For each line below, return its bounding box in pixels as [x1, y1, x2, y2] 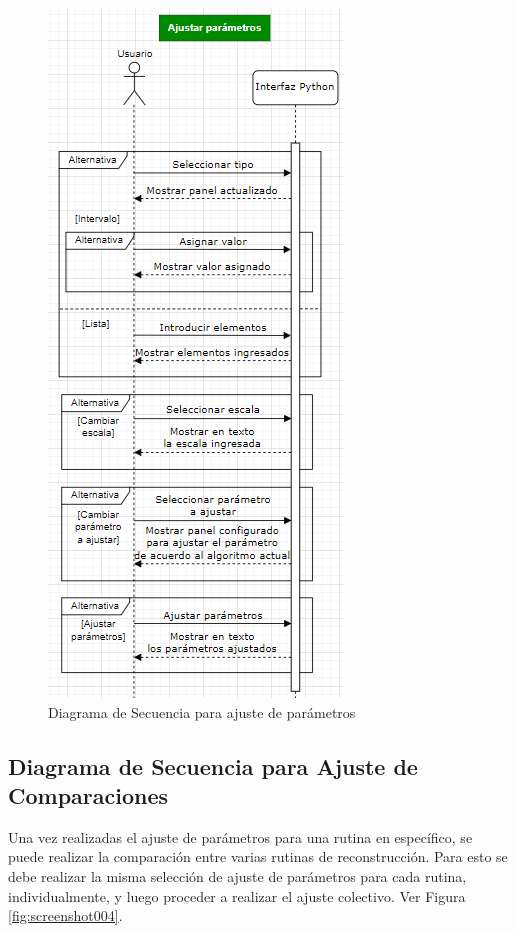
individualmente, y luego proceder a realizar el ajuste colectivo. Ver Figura [8, 885, 466, 906]
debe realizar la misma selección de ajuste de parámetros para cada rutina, [8, 865, 467, 886]
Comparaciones [8, 779, 169, 810]
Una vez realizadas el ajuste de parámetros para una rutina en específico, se [8, 826, 473, 847]
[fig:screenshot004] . [8, 905, 123, 926]
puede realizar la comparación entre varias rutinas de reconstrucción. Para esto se [8, 846, 508, 867]
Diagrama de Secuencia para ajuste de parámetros [48, 701, 356, 722]
